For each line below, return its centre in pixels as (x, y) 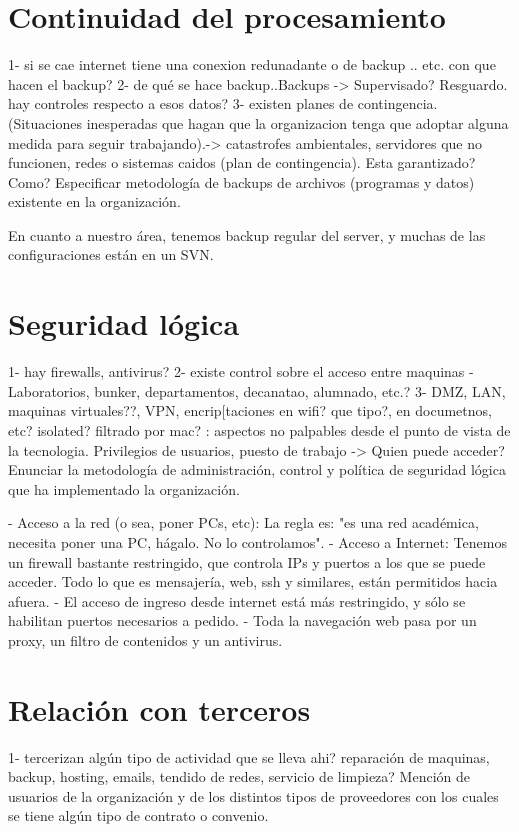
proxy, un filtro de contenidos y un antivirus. (145, 639)
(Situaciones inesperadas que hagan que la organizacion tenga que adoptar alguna (258, 122)
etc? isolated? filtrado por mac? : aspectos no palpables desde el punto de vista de (259, 429)
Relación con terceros (159, 708)
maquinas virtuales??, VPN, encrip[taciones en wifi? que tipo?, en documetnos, (250, 410)
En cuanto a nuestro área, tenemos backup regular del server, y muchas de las (247, 234)
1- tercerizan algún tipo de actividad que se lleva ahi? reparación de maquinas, (249, 756)
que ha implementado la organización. (124, 488)
